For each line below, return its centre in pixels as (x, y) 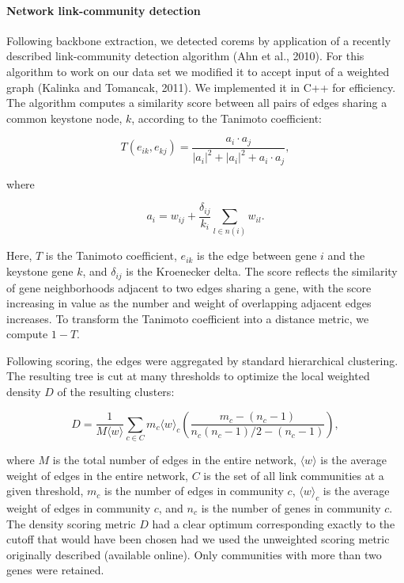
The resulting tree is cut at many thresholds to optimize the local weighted (188, 376)
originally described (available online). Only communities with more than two (194, 554)
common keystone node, (64, 118)
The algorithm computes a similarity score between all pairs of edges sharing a (197, 103)
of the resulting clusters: (116, 392)
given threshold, (45, 491)
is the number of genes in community (291, 507)
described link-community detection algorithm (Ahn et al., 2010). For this (185, 56)
